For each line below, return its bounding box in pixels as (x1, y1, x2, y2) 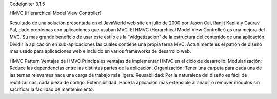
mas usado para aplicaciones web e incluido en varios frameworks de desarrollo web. (9, 48, 191, 54)
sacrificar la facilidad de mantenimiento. (9, 86, 94, 92)
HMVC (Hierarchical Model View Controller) (9, 10, 102, 16)
